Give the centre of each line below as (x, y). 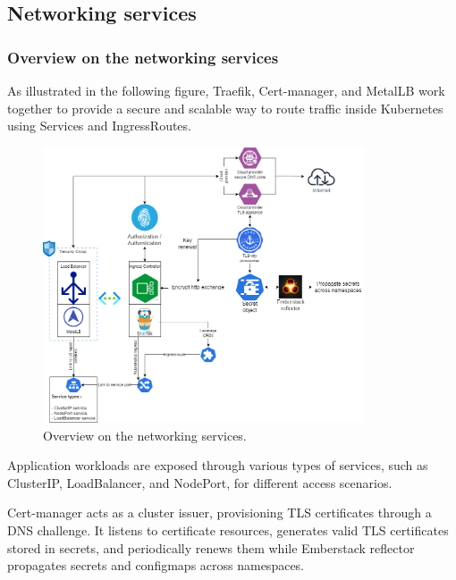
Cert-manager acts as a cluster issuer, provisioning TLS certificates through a (220, 513)
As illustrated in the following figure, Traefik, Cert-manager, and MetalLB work (226, 90)
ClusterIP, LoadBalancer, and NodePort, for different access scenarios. (200, 482)
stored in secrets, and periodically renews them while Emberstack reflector (211, 547)
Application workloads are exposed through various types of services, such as (218, 465)
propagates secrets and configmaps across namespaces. (156, 565)
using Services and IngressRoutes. (99, 126)
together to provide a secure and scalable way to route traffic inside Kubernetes (225, 108)
